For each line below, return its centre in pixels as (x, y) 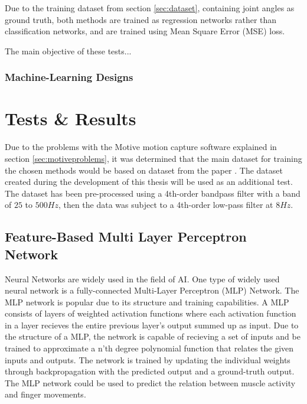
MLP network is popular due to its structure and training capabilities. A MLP (147, 302)
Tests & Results (71, 118)
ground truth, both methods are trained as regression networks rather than (141, 19)
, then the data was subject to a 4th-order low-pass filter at (166, 205)
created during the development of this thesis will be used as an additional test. (149, 182)
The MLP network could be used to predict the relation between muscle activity (150, 382)
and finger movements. (45, 394)
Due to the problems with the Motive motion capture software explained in (141, 147)
